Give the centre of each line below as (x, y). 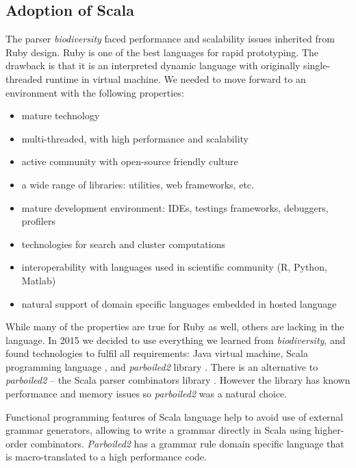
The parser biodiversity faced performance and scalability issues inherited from (170, 39)
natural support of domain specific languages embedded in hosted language (179, 303)
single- (317, 65)
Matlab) (39, 280)
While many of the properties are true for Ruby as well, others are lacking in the (175, 327)
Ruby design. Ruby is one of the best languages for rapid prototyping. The (162, 52)
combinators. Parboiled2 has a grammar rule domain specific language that (187, 443)
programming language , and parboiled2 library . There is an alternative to (162, 366)
